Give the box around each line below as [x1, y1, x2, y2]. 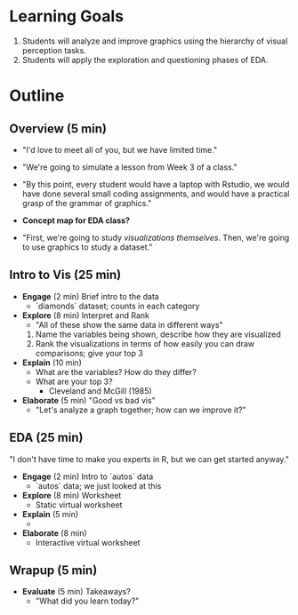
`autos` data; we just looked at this [35, 480, 162, 491]
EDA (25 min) [9, 430, 84, 445]
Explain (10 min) [21, 357, 83, 368]
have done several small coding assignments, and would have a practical [21, 188, 290, 199]
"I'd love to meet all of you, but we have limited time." [21, 144, 218, 155]
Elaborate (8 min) [21, 527, 87, 539]
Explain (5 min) [21, 508, 79, 519]
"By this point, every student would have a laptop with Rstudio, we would [21, 179, 290, 189]
